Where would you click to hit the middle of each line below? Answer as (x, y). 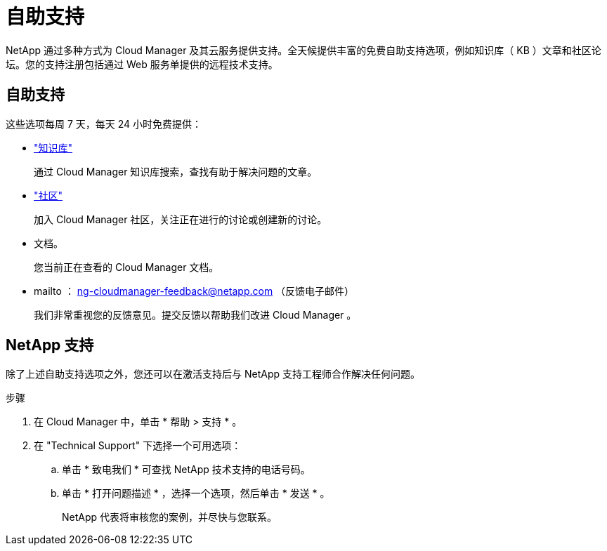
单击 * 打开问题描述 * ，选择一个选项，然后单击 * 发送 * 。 (196, 493)
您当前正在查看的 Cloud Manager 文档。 (126, 267)
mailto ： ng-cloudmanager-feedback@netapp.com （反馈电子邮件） (194, 291)
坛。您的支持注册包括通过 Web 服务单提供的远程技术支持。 (142, 64)
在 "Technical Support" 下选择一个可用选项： (138, 446)
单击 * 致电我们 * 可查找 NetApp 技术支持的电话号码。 (186, 470)
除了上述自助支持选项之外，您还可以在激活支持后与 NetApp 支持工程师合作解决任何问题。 (213, 374)
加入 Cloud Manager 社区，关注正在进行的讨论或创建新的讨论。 (181, 219)
